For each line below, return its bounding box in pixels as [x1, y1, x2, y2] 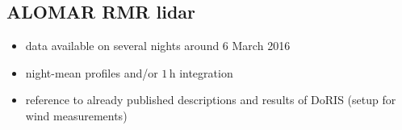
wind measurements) [25, 107, 128, 124]
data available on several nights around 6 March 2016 [25, 37, 291, 54]
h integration [169, 64, 233, 81]
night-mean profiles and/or [25, 64, 158, 81]
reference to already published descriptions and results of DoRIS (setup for [25, 91, 396, 108]
